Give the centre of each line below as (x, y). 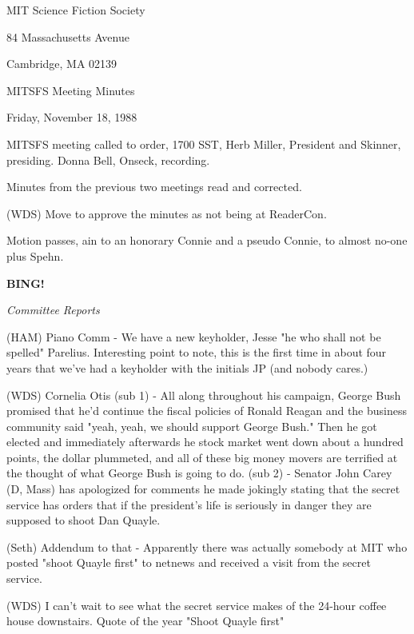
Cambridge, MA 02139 (62, 64)
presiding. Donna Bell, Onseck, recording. (108, 159)
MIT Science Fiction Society (76, 10)
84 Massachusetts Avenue (68, 36)
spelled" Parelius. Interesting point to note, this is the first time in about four (197, 352)
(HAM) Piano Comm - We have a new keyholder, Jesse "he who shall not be (194, 336)
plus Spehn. (35, 255)
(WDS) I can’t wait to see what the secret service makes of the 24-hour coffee (197, 605)
